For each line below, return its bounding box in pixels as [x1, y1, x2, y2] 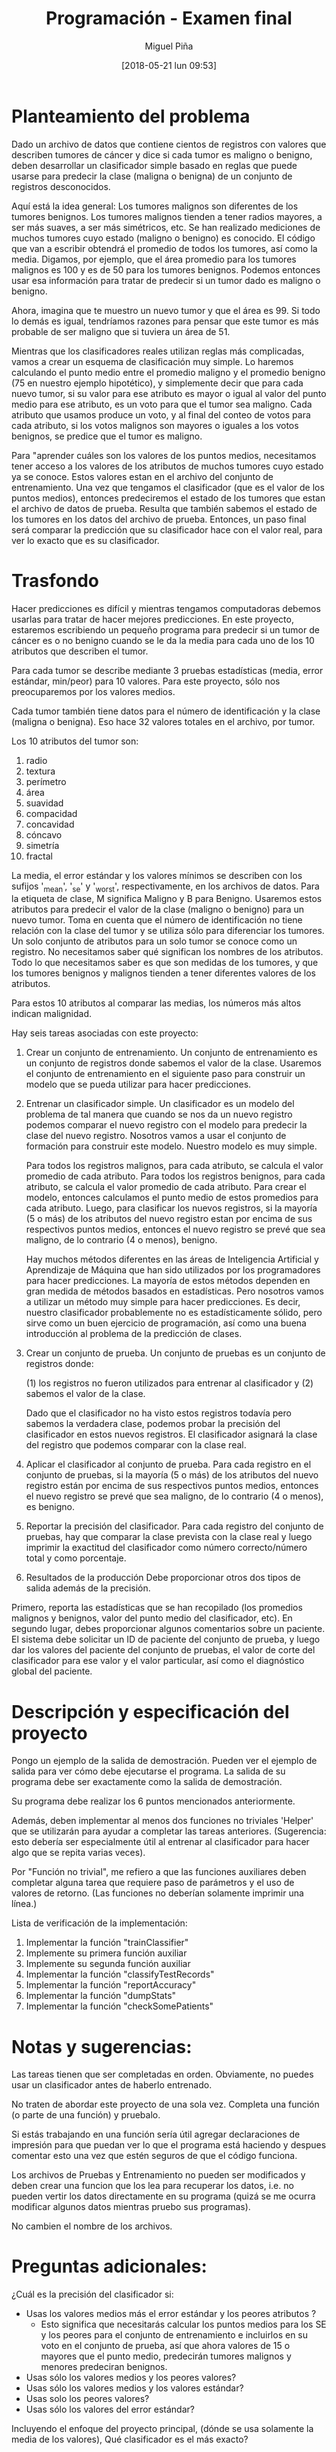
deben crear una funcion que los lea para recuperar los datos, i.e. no [11, 2180, 294, 2192]
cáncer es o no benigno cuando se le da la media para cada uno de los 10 [11, 634, 315, 646]
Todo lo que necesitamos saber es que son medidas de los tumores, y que [11, 957, 319, 969]
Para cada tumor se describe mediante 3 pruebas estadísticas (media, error [11, 664, 324, 676]
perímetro [25, 775, 67, 787]
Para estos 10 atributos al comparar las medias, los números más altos [11, 997, 302, 1009]
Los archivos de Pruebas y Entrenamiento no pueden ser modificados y [11, 2169, 306, 2181]
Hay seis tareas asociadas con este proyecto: [11, 1027, 199, 1039]
